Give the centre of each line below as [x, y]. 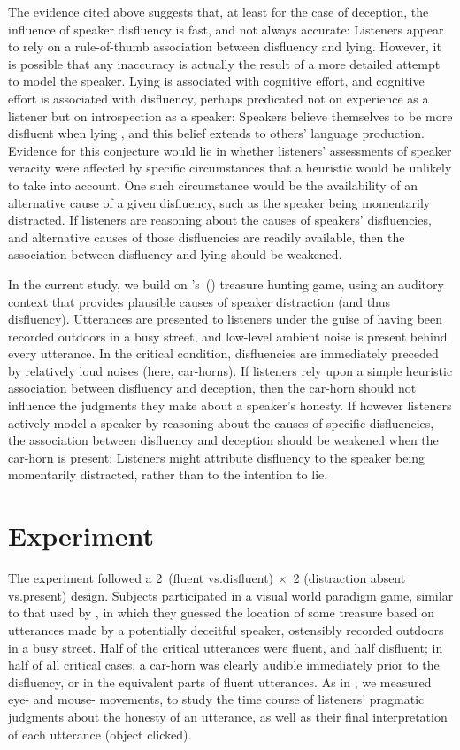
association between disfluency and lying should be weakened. [175, 254]
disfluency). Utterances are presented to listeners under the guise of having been [226, 319]
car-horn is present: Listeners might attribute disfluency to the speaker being [217, 457]
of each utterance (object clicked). [100, 734]
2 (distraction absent [349, 578]
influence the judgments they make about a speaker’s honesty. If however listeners [230, 406]
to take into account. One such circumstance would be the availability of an [213, 184]
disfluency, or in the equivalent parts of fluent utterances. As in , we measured [220, 681]
